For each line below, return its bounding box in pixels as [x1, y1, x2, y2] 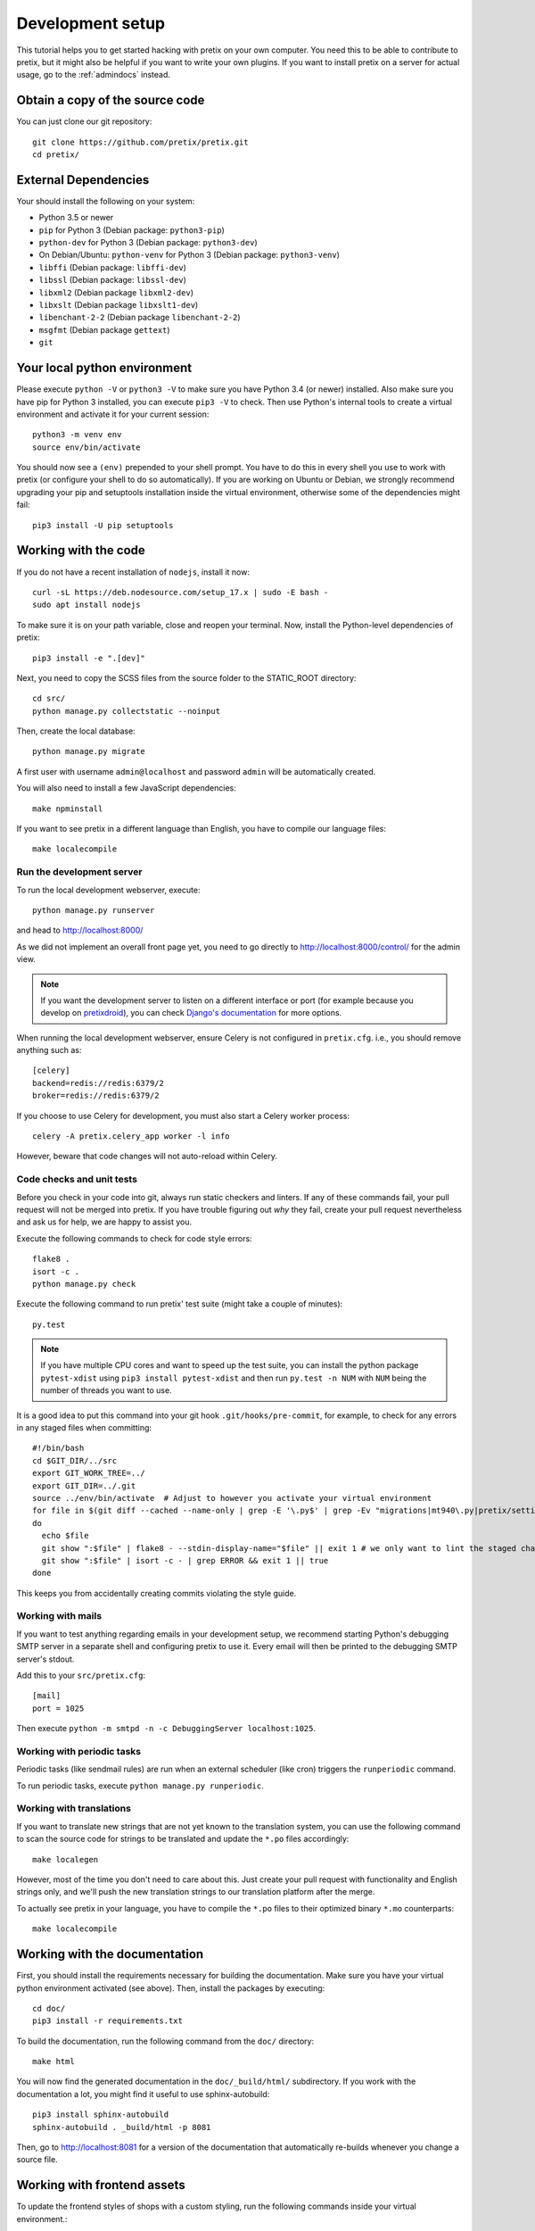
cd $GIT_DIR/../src [32, 1456, 118, 1465]
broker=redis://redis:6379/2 [32, 1091, 160, 1101]
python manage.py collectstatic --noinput [32, 706, 221, 716]
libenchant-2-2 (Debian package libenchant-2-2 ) [38, 312, 241, 323]
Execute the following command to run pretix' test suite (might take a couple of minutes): [16, 1298, 343, 1309]
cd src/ [32, 693, 66, 704]
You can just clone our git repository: [16, 116, 152, 127]
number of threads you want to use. [40, 1385, 173, 1396]
